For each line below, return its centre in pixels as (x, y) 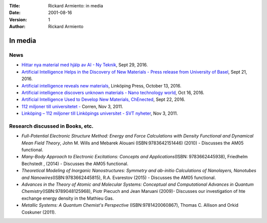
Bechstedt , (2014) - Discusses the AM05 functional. (75, 164)
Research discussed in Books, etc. (51, 126)
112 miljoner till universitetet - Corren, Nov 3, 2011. (72, 106)
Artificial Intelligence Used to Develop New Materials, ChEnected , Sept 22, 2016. (103, 99)
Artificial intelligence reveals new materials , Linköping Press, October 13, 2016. (101, 86)
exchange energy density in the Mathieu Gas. (68, 198)
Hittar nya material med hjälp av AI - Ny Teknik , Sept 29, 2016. (85, 65)
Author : (17, 27)
